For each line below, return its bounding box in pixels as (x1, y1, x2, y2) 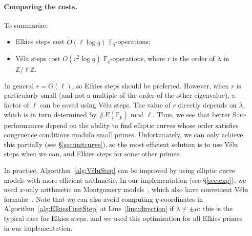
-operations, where (110, 53, 166, 64)
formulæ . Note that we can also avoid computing (4, 193, 153, 204)
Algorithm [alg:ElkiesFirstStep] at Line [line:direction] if (4, 203, 174, 214)
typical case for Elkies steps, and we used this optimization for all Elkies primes (4, 213, 243, 223)
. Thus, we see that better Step (152, 109, 247, 119)
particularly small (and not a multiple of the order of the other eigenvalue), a (4, 90, 235, 100)
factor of (4, 100, 29, 110)
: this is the (198, 203, 233, 214)
